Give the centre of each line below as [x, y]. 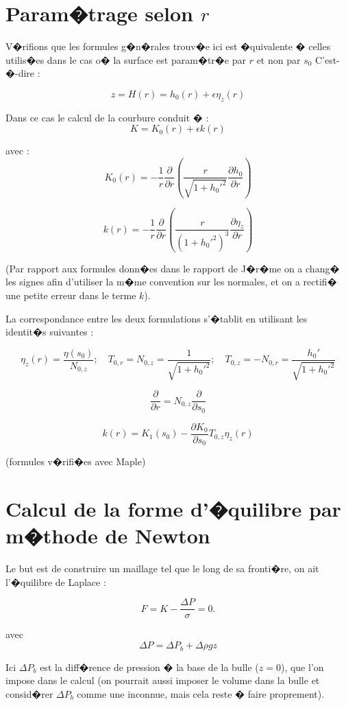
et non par [279, 59]
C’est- [328, 59]
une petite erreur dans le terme [71, 295]
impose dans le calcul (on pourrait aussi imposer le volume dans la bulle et [163, 680]
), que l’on [302, 667]
